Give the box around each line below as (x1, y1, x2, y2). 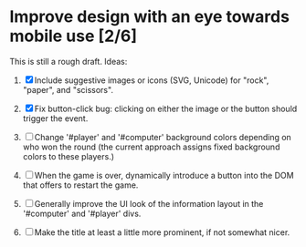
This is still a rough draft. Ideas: (9, 56, 128, 67)
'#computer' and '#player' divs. (22, 208, 142, 219)
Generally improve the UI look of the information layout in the (34, 198, 264, 209)
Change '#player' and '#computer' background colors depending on (34, 131, 292, 142)
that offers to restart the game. (22, 180, 139, 190)
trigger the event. (22, 112, 89, 124)
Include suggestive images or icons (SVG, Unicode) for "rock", (34, 75, 269, 86)
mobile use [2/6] (9, 26, 138, 46)
